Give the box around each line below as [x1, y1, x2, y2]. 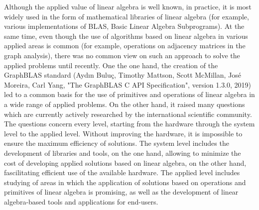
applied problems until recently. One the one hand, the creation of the [4, 60, 218, 70]
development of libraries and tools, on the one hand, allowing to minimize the [4, 147, 241, 158]
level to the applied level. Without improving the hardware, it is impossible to [4, 128, 243, 138]
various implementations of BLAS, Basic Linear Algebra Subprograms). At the [4, 21, 245, 31]
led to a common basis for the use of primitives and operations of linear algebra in [4, 89, 255, 100]
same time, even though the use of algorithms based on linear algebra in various [4, 30, 248, 41]
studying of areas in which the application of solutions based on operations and [4, 177, 246, 187]
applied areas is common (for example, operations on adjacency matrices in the [4, 40, 246, 51]
